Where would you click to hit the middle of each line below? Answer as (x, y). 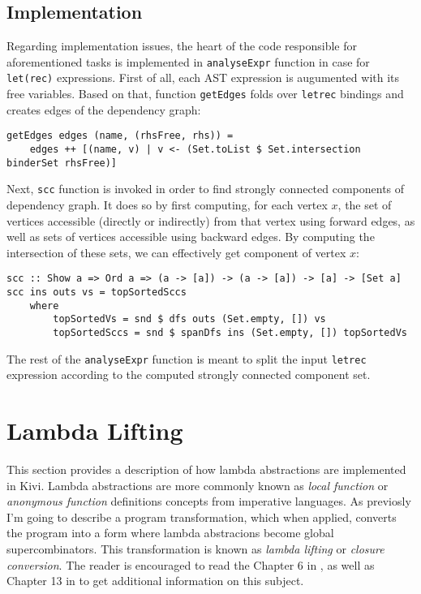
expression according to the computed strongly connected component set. (189, 374)
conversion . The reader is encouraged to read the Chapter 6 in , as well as (191, 564)
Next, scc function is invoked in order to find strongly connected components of (206, 189)
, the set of (365, 204)
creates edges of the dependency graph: (104, 109)
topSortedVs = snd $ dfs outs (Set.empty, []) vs (189, 319)
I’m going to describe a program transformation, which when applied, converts (202, 517)
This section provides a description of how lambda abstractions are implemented (206, 469)
